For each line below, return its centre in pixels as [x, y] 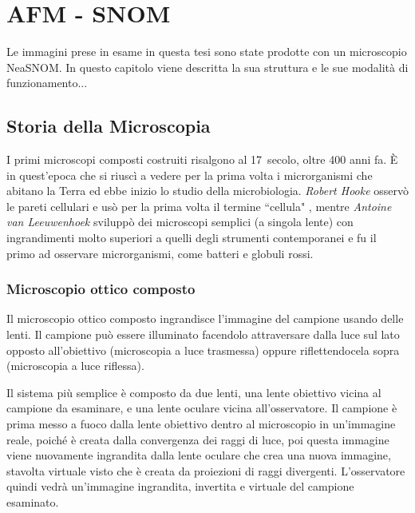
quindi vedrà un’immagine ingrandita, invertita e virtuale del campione [180, 486]
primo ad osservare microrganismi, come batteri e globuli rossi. [160, 253]
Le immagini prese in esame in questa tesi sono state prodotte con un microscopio [207, 52]
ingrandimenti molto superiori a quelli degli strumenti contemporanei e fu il [192, 238]
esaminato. [33, 502]
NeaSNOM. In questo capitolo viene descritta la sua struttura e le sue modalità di [207, 67]
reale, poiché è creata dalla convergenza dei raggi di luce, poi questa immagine [198, 439]
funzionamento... [47, 83]
